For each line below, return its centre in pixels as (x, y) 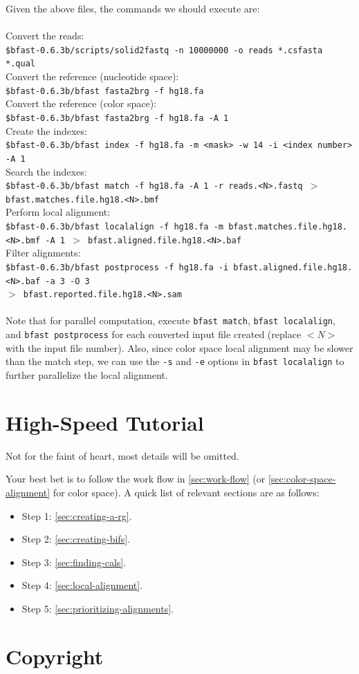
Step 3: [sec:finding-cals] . (74, 562)
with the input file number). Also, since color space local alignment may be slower (179, 347)
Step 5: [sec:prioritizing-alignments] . (98, 608)
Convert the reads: (45, 36)
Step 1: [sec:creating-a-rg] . (77, 515)
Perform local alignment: (58, 212)
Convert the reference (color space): (81, 103)
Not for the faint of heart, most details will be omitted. (122, 455)
